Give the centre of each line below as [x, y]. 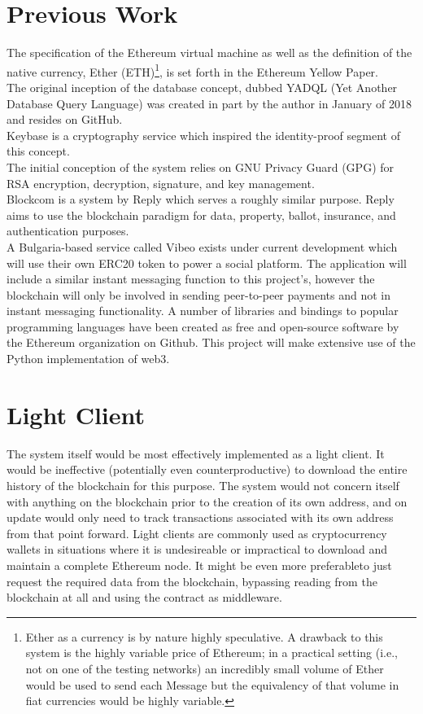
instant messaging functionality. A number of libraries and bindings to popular [203, 311]
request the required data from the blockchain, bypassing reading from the [192, 581]
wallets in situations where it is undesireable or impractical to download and [197, 549]
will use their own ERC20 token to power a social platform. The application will [207, 263]
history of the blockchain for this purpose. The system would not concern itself [203, 485]
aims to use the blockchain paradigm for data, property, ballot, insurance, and [201, 215]
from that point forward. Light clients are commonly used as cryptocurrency [197, 533]
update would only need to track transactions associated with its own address [200, 517]
